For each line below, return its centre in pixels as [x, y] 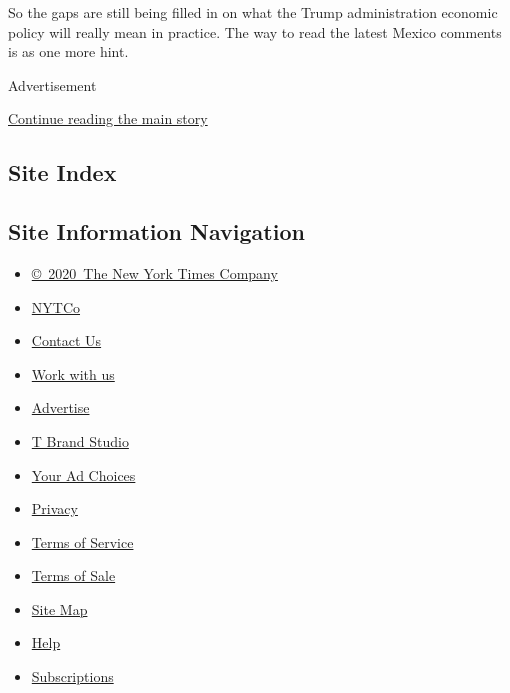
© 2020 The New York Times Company [154, 272]
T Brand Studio [80, 440]
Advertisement [52, 84]
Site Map [59, 608]
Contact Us [66, 340]
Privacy [54, 508]
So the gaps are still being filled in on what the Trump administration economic [253, 12]
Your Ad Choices [83, 474]
